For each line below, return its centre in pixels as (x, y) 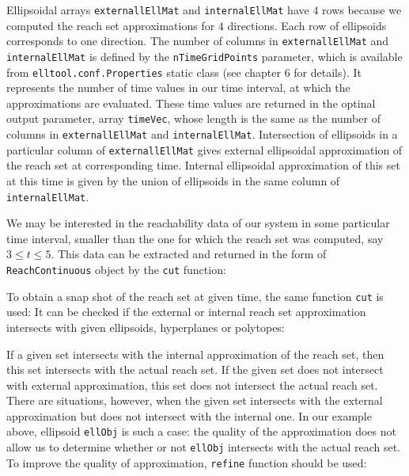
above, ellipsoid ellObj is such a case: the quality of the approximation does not (201, 431)
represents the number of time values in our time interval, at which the (178, 88)
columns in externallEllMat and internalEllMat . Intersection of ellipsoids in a (202, 134)
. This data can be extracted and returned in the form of (189, 254)
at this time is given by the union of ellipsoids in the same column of (173, 180)
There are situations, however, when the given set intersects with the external (195, 400)
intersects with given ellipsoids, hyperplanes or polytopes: (146, 327)
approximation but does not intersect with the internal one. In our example (189, 415)
